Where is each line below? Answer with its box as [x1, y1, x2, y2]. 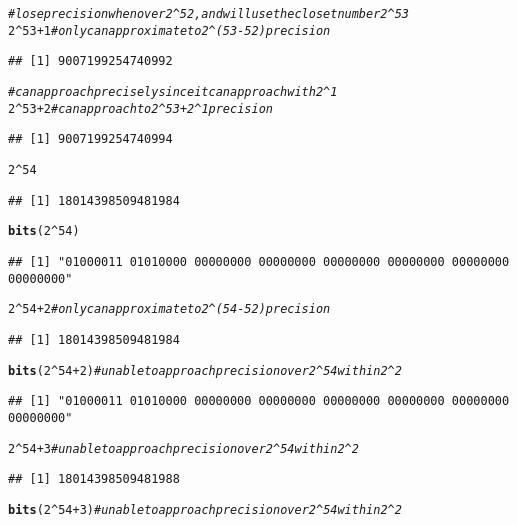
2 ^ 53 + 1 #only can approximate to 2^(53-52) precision [8, 23, 331, 38]
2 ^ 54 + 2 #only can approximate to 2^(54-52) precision [8, 302, 331, 317]
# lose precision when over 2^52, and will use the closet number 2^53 [8, 7, 409, 21]
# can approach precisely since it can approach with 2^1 [8, 84, 338, 99]
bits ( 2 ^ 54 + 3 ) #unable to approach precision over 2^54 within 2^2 [8, 502, 402, 517]
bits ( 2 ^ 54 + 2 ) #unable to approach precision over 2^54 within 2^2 [8, 363, 402, 378]
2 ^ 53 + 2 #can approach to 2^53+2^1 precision [8, 101, 273, 116]
